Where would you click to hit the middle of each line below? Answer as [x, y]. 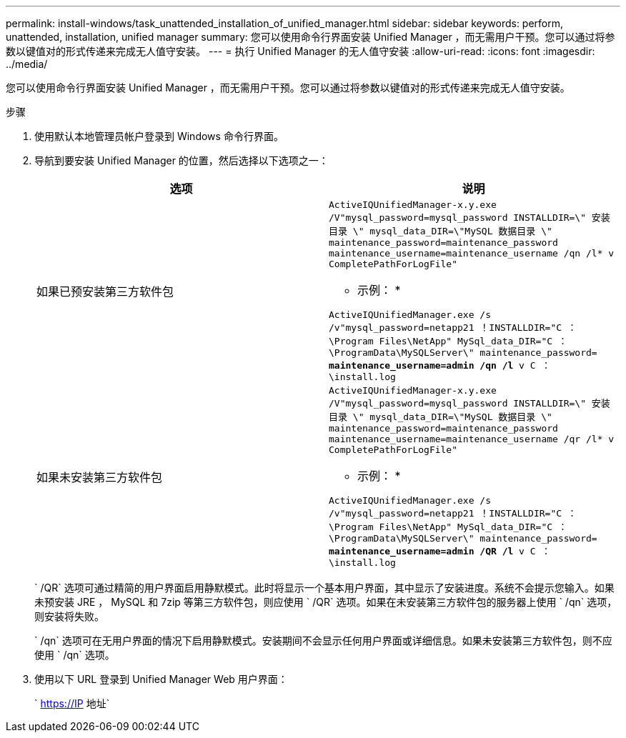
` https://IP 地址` [72, 703]
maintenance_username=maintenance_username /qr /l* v [472, 439]
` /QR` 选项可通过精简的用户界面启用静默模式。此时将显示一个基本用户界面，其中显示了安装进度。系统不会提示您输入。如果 [324, 588]
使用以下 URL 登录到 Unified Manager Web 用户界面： [161, 679]
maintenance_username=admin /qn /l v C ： [440, 365]
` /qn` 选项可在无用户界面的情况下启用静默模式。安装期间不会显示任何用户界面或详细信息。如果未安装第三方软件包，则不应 [323, 640]
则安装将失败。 [69, 616]
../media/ [27, 64]
